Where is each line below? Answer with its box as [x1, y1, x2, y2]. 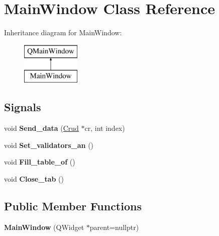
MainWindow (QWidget [4, 221, 84, 232]
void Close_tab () [4, 173, 64, 184]
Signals [4, 99, 41, 115]
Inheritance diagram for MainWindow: [4, 27, 122, 38]
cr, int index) [84, 123, 125, 133]
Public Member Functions [4, 198, 142, 213]
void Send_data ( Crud [4, 123, 79, 133]
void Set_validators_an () [4, 139, 94, 150]
